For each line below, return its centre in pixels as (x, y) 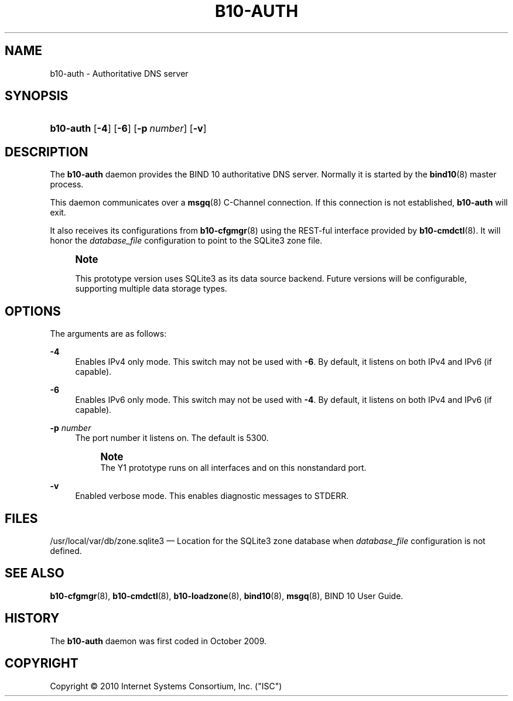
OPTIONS (33, 311)
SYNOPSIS (37, 96)
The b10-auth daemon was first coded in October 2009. (158, 641)
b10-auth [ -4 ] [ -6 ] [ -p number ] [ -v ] (128, 129)
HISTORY (32, 618)
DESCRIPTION (47, 152)
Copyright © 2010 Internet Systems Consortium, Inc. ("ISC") (166, 686)
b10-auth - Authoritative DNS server (119, 73)
